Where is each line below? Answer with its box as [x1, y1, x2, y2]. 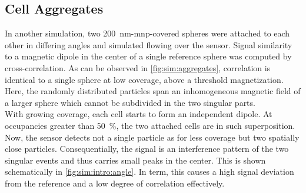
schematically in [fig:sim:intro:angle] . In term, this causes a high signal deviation [5, 165, 294, 178]
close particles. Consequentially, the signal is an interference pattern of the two [5, 142, 289, 155]
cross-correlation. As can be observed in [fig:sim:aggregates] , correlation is [5, 61, 271, 74]
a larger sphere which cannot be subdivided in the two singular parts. [5, 96, 255, 108]
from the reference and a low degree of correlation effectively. [5, 177, 225, 189]
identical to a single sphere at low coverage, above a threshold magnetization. [5, 73, 284, 85]
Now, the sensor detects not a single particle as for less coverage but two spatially [5, 131, 300, 143]
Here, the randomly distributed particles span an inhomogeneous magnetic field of [5, 85, 301, 97]
